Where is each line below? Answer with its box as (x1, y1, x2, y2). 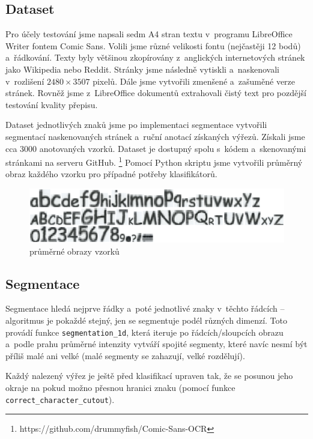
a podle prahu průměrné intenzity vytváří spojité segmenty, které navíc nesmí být (5, 338, 308, 350)
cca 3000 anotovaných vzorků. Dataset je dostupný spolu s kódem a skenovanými (5, 142, 306, 154)
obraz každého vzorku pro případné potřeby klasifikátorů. (5, 168, 217, 180)
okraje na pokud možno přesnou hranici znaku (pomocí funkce (5, 381, 236, 393)
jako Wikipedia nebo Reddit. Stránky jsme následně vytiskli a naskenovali (5, 62, 279, 75)
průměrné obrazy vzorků (29, 244, 120, 257)
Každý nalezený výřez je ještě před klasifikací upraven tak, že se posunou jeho (5, 369, 293, 382)
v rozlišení (5, 74, 44, 87)
